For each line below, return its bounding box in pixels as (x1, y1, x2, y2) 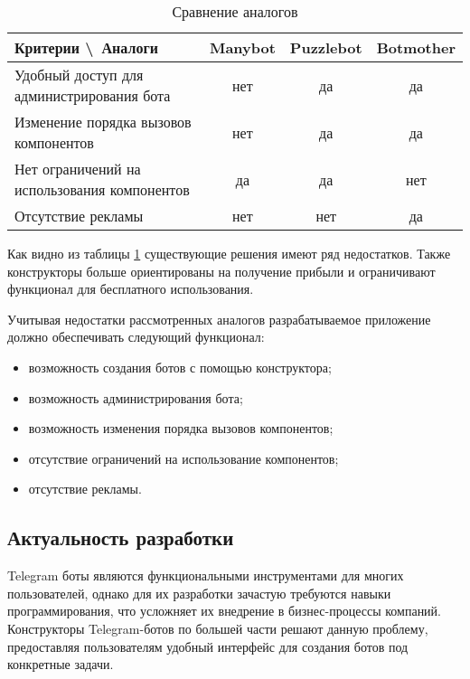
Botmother (376, 37, 456, 58)
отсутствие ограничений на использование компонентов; (28, 448, 339, 467)
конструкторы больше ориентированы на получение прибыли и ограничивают (7, 261, 436, 280)
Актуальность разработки (7, 523, 234, 552)
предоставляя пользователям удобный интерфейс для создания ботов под (7, 637, 409, 655)
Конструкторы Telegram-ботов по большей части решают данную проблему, (7, 618, 428, 637)
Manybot (209, 37, 276, 58)
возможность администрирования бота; (28, 388, 243, 407)
